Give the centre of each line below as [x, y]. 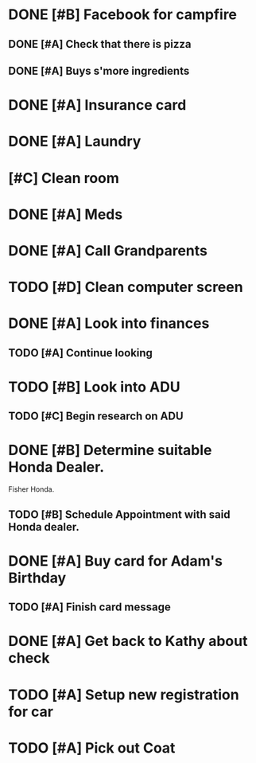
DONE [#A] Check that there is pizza [100, 44]
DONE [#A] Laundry [75, 142]
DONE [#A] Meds [66, 214]
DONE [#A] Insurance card [97, 105]
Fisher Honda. [31, 489]
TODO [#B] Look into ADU [94, 387]
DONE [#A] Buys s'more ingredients [99, 70]
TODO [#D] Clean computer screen [126, 287]
